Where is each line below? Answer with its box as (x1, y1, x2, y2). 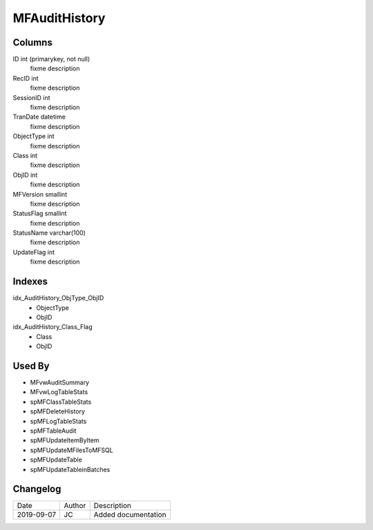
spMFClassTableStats (30, 397, 92, 406)
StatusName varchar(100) (12, 228, 86, 237)
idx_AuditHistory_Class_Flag (12, 323, 93, 331)
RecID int (12, 74, 39, 82)
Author (64, 501, 86, 511)
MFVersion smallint (12, 190, 68, 198)
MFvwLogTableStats (30, 388, 88, 396)
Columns (12, 37, 53, 48)
